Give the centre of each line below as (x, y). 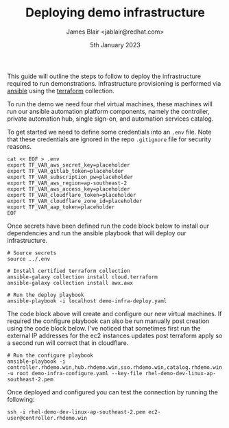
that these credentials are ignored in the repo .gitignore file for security (109, 139)
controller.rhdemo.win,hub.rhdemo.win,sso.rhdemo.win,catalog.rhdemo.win (115, 367)
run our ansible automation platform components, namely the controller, (109, 111)
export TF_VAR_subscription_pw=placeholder (70, 177)
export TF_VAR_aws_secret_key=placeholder (69, 165)
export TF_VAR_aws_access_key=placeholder (69, 189)
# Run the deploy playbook (46, 295)
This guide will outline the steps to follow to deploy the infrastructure (104, 76)
